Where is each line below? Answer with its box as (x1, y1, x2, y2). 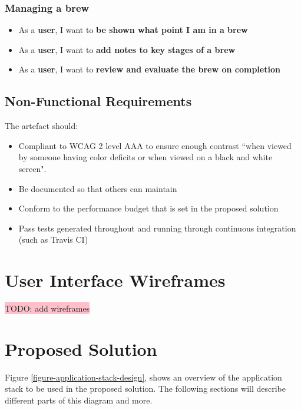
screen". (18, 162, 47, 174)
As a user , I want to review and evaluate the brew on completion (18, 63, 280, 75)
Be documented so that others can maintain (18, 182, 177, 194)
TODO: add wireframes (5, 302, 90, 315)
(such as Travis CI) (18, 233, 88, 246)
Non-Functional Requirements (5, 92, 192, 110)
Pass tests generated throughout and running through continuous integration (18, 221, 296, 234)
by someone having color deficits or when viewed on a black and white (18, 151, 273, 163)
